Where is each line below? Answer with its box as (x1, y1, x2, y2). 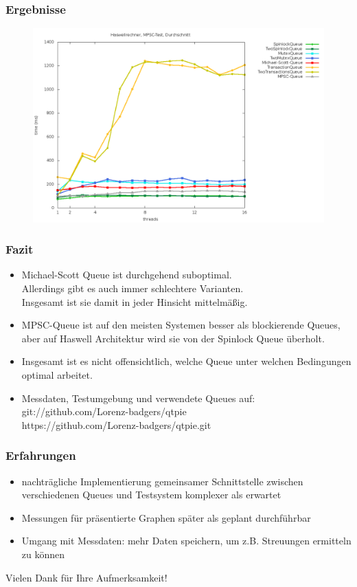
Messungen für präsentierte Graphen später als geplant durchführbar (21, 510, 311, 524)
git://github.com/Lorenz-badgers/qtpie (21, 404, 187, 419)
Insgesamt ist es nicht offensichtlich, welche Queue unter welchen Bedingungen (21, 354, 352, 368)
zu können (21, 546, 65, 561)
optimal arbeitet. (21, 367, 93, 381)
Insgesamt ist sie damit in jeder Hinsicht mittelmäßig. (21, 294, 248, 309)
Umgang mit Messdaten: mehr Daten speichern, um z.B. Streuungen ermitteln (21, 533, 352, 548)
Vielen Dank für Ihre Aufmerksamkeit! (5, 570, 168, 584)
